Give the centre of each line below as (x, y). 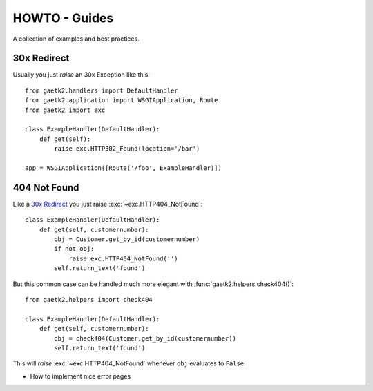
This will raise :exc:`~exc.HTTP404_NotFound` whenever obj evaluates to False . (129, 363)
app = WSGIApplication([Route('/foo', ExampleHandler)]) (124, 168)
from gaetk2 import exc (65, 110)
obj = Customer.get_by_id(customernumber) (127, 239)
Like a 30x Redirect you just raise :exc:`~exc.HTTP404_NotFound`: (108, 204)
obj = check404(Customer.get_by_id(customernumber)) (145, 338)
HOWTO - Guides (63, 18)
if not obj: (74, 249)
